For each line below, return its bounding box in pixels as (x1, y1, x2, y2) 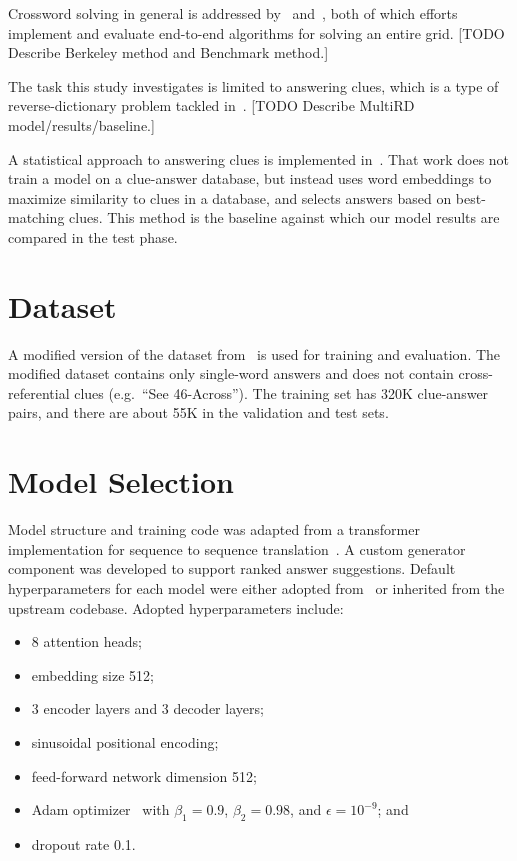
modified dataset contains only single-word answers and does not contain (8, 363, 454, 384)
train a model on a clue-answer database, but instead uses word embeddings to (8, 168, 492, 189)
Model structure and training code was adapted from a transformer (8, 519, 420, 540)
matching (8, 207, 65, 228)
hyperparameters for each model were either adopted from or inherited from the (8, 577, 505, 598)
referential (8, 382, 70, 403)
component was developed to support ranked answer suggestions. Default (8, 558, 456, 579)
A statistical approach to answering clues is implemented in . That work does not (8, 148, 510, 169)
